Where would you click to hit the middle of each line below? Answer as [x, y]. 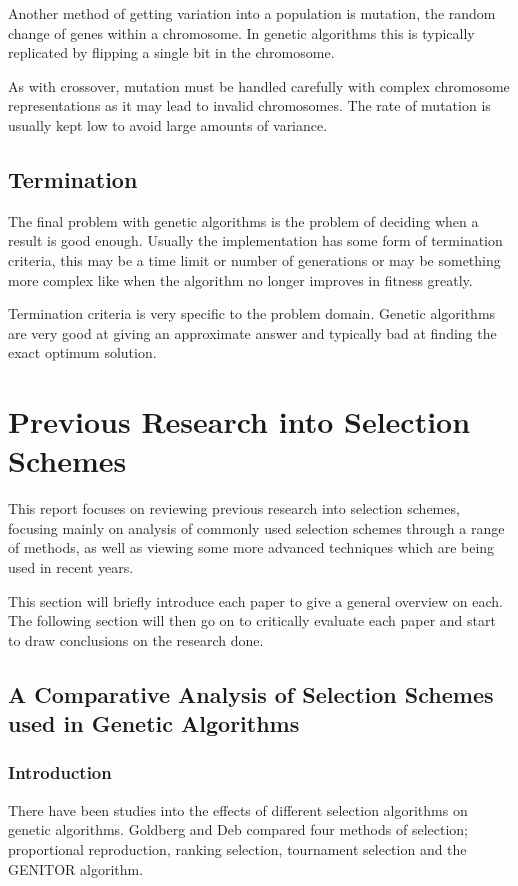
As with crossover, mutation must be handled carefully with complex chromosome [259, 85]
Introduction [60, 772]
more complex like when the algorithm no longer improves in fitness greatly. [240, 279]
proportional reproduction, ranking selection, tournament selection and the [237, 848]
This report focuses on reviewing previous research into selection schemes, [234, 508]
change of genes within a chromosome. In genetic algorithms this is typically [241, 32]
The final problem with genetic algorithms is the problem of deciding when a [243, 220]
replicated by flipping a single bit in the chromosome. [171, 52]
